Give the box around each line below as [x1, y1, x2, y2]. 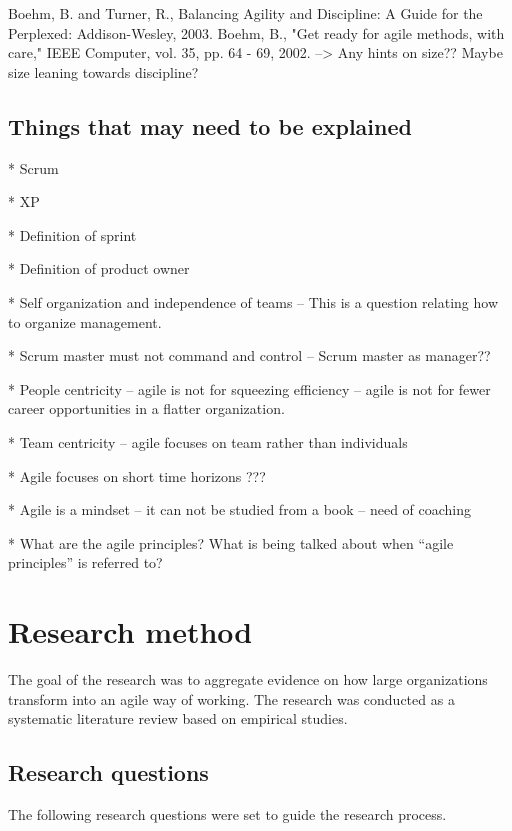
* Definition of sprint [8, 224, 137, 245]
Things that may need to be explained [8, 110, 412, 141]
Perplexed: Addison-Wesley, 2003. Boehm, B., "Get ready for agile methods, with [8, 22, 505, 43]
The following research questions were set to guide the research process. [8, 804, 447, 824]
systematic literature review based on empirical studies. [8, 708, 348, 729]
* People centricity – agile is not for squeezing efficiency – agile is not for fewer [8, 378, 491, 399]
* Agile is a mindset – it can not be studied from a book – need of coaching [8, 499, 472, 520]
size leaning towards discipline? [8, 61, 199, 82]
